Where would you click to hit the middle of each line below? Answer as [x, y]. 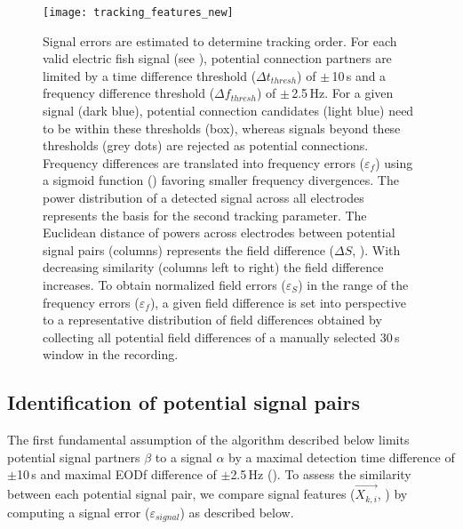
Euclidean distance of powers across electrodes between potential [219, 232]
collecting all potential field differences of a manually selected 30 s [221, 337]
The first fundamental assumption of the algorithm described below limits [208, 440]
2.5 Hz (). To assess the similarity [321, 474]
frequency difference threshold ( [129, 93]
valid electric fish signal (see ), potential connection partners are [217, 58]
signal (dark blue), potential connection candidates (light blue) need [228, 111]
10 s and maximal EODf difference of [116, 474]
